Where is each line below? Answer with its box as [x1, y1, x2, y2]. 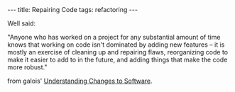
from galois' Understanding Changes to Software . [7, 76, 153, 85]
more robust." [7, 63, 48, 71]
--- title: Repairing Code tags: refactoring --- [7, 6, 138, 13]
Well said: [7, 19, 36, 28]
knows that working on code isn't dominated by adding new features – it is [7, 40, 225, 49]
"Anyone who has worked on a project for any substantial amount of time [7, 33, 221, 41]
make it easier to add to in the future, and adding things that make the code [7, 55, 228, 64]
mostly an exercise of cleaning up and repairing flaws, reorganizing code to [7, 48, 229, 56]
